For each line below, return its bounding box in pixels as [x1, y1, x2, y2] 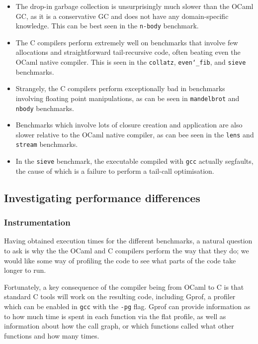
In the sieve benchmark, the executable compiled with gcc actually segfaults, [15, 156, 254, 166]
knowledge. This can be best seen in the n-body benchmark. [15, 20, 199, 31]
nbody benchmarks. [15, 103, 74, 113]
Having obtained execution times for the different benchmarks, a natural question [4, 235, 253, 246]
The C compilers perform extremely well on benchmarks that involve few [15, 37, 238, 47]
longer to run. [4, 265, 46, 275]
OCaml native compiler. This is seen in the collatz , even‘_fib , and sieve [15, 57, 246, 67]
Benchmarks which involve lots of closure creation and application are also [15, 119, 243, 130]
